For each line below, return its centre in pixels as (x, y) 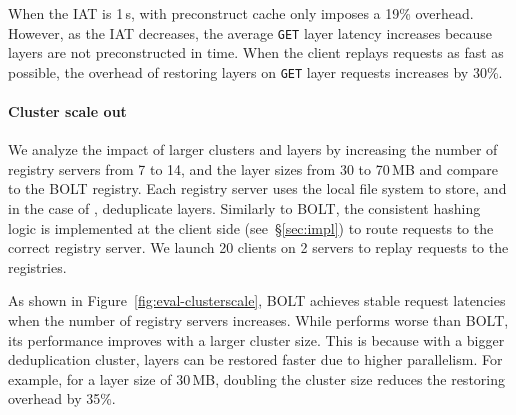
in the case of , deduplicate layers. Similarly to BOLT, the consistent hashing (244, 208)
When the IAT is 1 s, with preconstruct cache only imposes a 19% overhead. (241, 13)
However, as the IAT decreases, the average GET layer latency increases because (250, 32)
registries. (37, 266)
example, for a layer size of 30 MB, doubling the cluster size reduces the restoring (256, 378)
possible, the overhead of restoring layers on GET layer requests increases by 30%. (255, 71)
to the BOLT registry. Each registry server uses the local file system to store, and (257, 188)
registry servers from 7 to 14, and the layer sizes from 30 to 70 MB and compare (253, 168)
